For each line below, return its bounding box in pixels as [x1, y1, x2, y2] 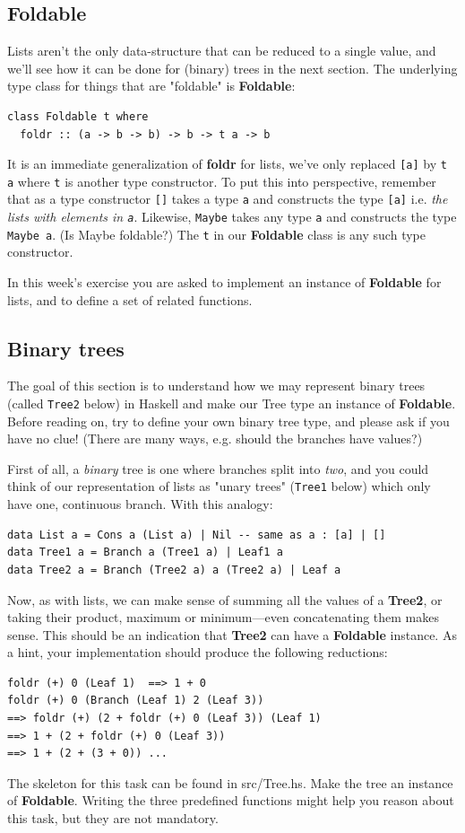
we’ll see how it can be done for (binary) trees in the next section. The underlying [7, 58, 458, 77]
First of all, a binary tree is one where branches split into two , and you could [7, 459, 429, 478]
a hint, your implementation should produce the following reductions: [7, 643, 388, 662]
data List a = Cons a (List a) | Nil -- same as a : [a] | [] [7, 528, 386, 541]
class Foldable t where [7, 110, 149, 123]
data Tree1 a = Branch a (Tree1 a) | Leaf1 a [7, 546, 283, 559]
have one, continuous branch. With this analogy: [7, 495, 273, 513]
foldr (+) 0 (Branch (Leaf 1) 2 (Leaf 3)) [7, 694, 264, 707]
